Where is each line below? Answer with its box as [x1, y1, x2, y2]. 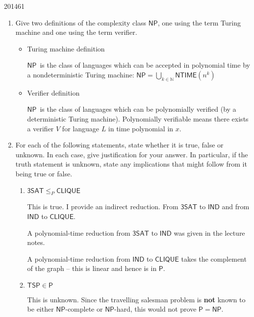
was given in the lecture [174, 227, 245, 238]
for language [62, 123, 99, 133]
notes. [27, 237, 45, 247]
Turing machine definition [27, 43, 105, 53]
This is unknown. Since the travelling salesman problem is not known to [27, 294, 246, 304]
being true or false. [15, 168, 73, 178]
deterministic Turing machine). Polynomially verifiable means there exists [27, 113, 249, 123]
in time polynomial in [108, 123, 174, 133]
